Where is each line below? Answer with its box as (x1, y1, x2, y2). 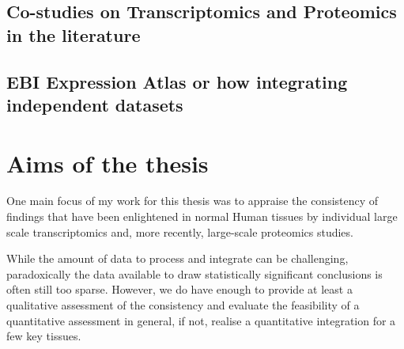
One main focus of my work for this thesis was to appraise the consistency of (6, 192, 379, 209)
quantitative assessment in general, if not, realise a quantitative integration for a (6, 312, 396, 328)
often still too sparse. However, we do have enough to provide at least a (6, 281, 353, 298)
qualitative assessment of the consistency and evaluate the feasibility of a (6, 297, 360, 313)
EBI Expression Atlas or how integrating (6, 69, 348, 93)
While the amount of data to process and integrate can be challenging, (6, 250, 349, 267)
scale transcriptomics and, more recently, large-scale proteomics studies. (6, 223, 353, 240)
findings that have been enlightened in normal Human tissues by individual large (6, 208, 398, 225)
